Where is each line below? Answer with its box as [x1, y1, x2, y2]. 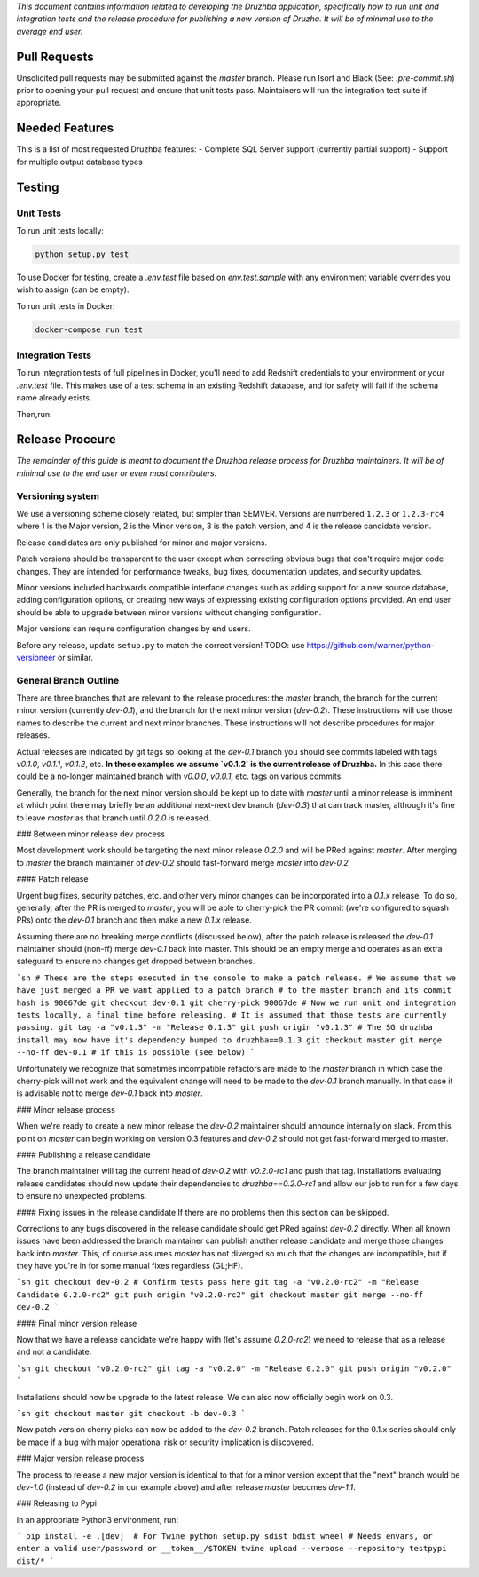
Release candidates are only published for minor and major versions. [16, 537, 268, 548]
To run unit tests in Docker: [16, 300, 115, 311]
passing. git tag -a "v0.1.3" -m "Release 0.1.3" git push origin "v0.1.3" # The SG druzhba [16, 1022, 434, 1033]
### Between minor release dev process [16, 828, 166, 839]
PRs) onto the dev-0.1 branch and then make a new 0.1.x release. [16, 915, 252, 925]
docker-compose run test [35, 324, 144, 335]
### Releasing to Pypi [16, 1498, 98, 1509]
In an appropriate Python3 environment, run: [16, 1514, 179, 1525]
